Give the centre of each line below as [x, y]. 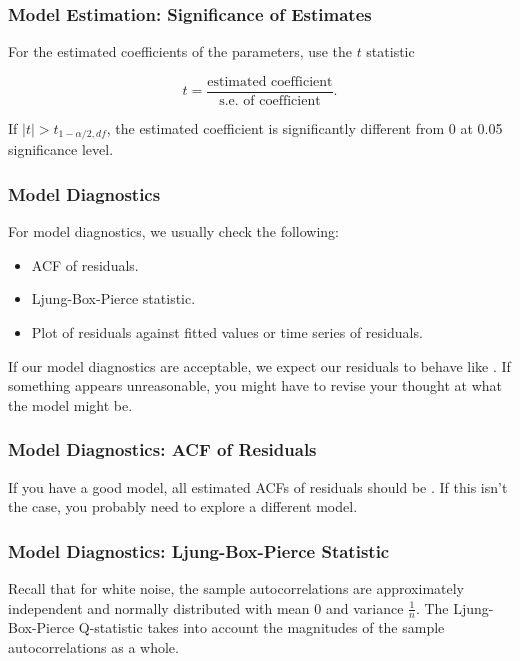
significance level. [61, 149]
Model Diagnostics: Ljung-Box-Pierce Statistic [199, 550]
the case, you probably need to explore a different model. [183, 506]
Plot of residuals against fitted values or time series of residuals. [227, 331]
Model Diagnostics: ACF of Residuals [162, 449]
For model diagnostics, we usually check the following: [174, 231]
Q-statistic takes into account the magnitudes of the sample [261, 627]
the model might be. [70, 404]
